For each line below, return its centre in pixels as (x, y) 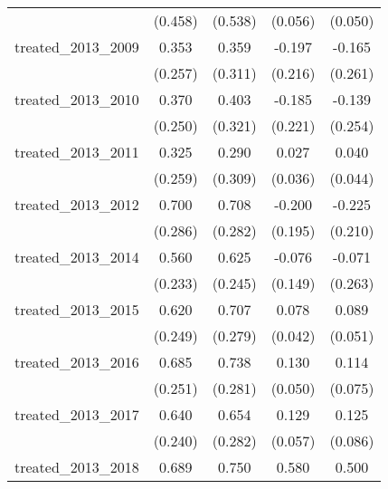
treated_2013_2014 (77, 257)
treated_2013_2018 (77, 467)
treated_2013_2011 (77, 152)
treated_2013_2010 (77, 99)
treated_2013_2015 (77, 309)
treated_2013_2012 (77, 204)
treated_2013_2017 (77, 414)
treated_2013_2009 (77, 47)
